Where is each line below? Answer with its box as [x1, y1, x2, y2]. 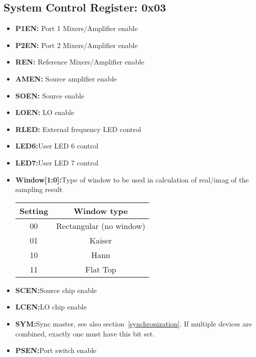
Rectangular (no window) [56, 219, 145, 231]
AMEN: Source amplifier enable [15, 73, 117, 83]
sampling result [15, 184, 63, 194]
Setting [19, 204, 49, 216]
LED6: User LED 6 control [15, 140, 99, 151]
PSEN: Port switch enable [15, 345, 97, 355]
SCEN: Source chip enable [15, 284, 97, 295]
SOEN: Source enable [15, 90, 85, 100]
